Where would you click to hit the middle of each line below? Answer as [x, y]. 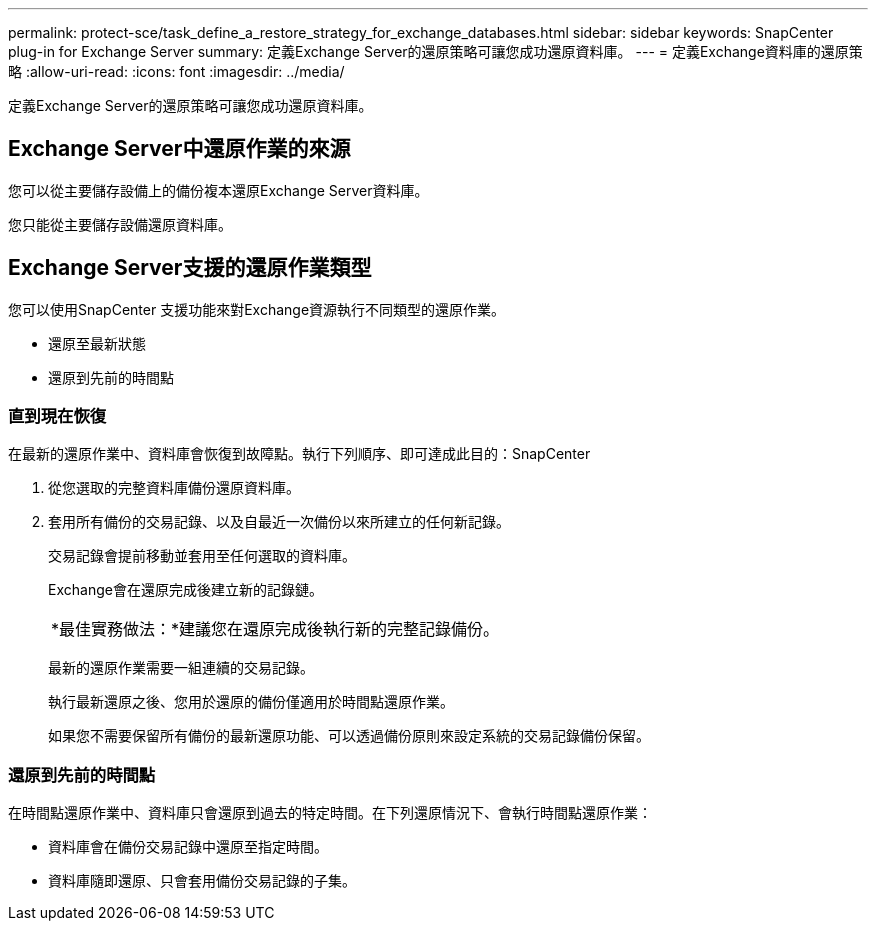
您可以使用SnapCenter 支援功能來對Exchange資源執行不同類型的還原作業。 [257, 309]
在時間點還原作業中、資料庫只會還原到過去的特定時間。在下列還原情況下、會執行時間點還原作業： [330, 813]
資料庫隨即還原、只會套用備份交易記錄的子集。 [202, 881]
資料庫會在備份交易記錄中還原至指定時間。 [188, 847]
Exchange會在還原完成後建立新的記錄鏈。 [185, 590]
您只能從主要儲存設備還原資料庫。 [120, 224]
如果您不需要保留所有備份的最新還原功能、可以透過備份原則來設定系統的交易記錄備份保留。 [349, 736]
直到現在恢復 [57, 416]
